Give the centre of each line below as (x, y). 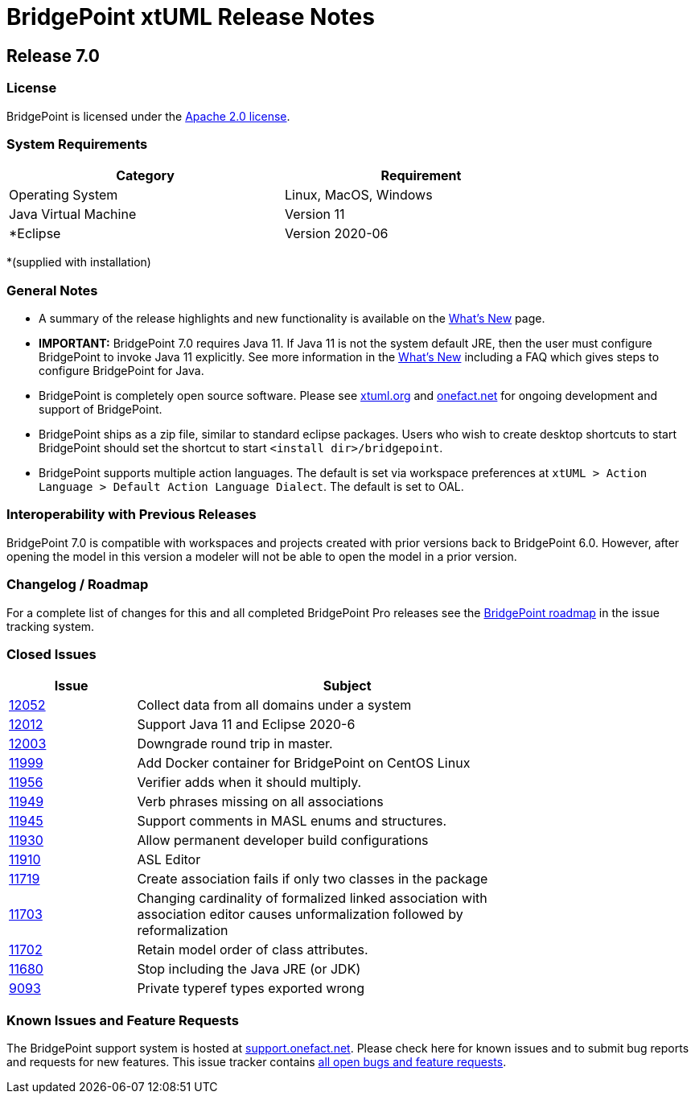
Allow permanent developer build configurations (283, 840)
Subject (347, 686)
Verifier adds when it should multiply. (249, 783)
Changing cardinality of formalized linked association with (312, 898)
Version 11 (315, 214)
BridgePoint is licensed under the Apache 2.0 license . (148, 116)
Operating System (64, 195)
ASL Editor (169, 860)
